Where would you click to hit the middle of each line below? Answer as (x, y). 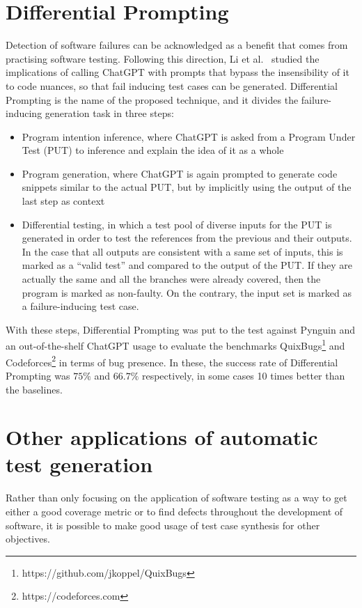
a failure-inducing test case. (80, 306)
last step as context (63, 201)
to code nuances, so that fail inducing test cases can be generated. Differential (172, 85)
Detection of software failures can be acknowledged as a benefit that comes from (177, 45)
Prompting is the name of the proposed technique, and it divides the (152, 99)
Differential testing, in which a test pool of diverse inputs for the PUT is (177, 224)
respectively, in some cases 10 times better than (243, 375)
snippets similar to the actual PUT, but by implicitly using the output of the (187, 187)
